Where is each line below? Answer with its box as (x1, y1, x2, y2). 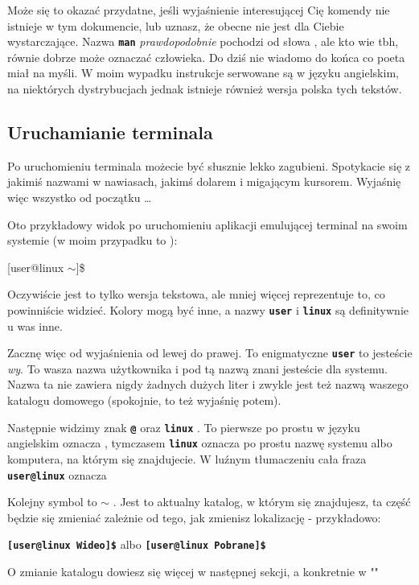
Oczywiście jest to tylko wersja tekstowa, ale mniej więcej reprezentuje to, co (7, 286, 385, 303)
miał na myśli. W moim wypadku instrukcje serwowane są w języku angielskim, (7, 64, 399, 81)
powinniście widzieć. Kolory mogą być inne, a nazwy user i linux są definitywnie (7, 301, 409, 318)
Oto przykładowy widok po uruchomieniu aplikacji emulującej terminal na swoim (7, 216, 408, 233)
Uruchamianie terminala (7, 120, 213, 145)
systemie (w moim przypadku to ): (7, 232, 178, 249)
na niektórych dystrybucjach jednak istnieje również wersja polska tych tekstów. (7, 80, 402, 97)
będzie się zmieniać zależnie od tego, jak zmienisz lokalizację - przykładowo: (7, 509, 381, 525)
